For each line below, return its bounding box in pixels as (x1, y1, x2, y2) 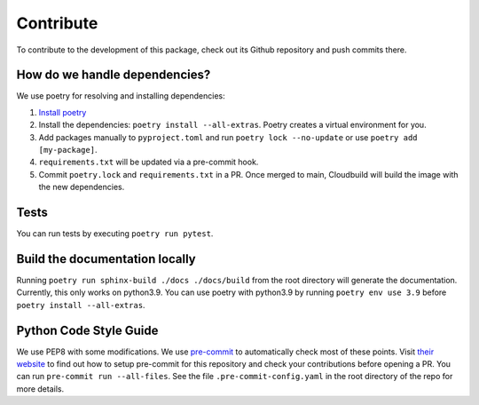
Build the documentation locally (16, 251, 197, 266)
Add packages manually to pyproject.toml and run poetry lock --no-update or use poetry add (38, 131, 418, 142)
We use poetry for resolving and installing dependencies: (16, 91, 225, 101)
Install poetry (38, 107, 87, 117)
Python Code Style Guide (16, 322, 159, 337)
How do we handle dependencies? (16, 67, 211, 83)
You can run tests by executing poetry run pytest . (16, 228, 214, 239)
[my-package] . (38, 145, 98, 155)
